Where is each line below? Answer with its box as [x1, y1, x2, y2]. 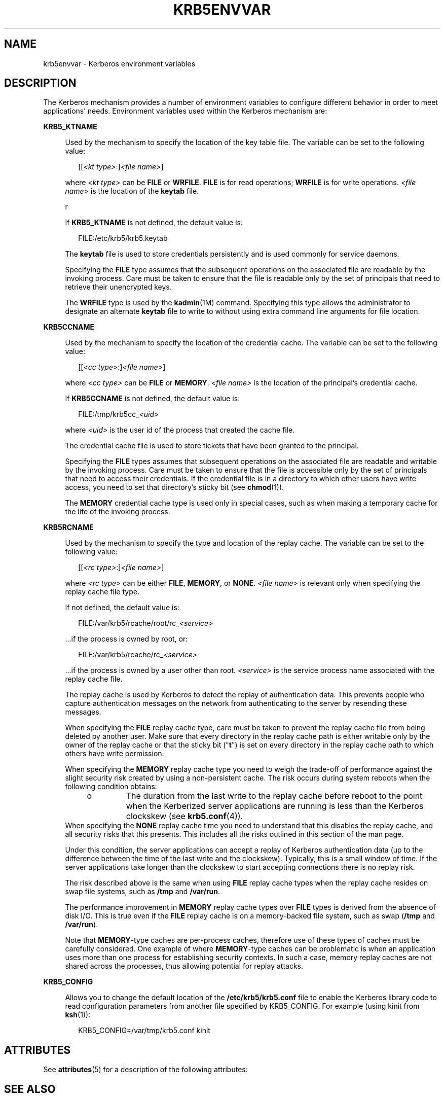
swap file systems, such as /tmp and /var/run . [65, 887, 220, 896]
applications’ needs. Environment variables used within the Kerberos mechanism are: [43, 107, 327, 116]
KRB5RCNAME [43, 523, 94, 532]
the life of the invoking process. [65, 507, 170, 516]
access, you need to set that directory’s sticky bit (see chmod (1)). [65, 483, 284, 492]
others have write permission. [65, 749, 164, 758]
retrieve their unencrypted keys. [65, 282, 172, 292]
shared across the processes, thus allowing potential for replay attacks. [65, 962, 304, 971]
